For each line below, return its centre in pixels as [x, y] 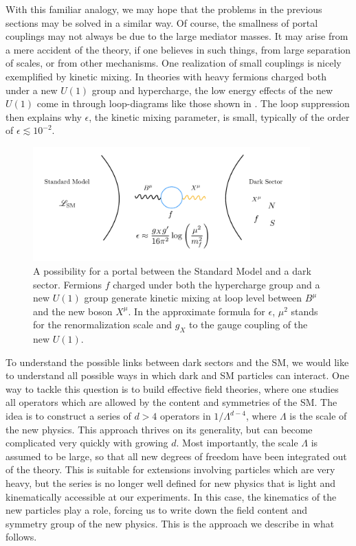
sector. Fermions [67, 284]
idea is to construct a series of [68, 416]
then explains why [44, 116]
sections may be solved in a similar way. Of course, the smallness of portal [162, 22]
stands [304, 311]
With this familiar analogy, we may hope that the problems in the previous [164, 9]
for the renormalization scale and [103, 325]
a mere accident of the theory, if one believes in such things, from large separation [178, 49]
